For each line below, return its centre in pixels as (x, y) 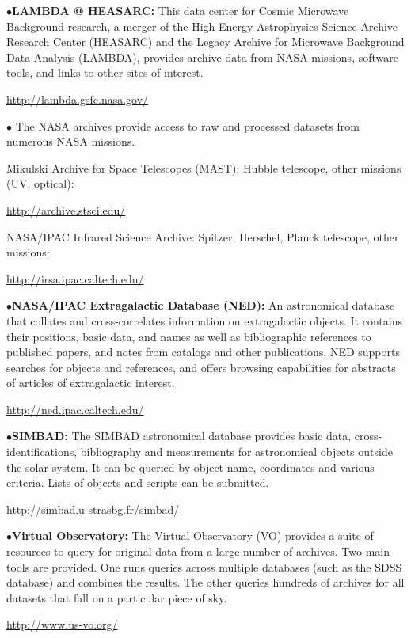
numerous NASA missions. (71, 141)
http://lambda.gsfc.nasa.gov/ (78, 99)
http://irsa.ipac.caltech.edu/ (75, 278)
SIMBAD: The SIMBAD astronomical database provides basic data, (182, 436)
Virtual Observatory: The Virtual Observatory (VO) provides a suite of (193, 535)
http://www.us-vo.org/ (62, 624)
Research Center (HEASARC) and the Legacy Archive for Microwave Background (205, 42)
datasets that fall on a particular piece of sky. (117, 597)
